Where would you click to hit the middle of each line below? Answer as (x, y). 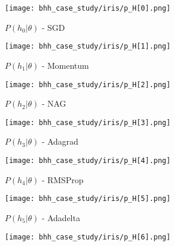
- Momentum (65, 65)
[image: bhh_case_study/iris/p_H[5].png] (88, 199)
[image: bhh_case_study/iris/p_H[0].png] (88, 8)
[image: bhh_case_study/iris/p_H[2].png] (88, 84)
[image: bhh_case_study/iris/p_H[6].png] (88, 237)
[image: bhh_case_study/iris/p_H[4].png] (88, 161)
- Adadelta (61, 217)
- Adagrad (60, 141)
